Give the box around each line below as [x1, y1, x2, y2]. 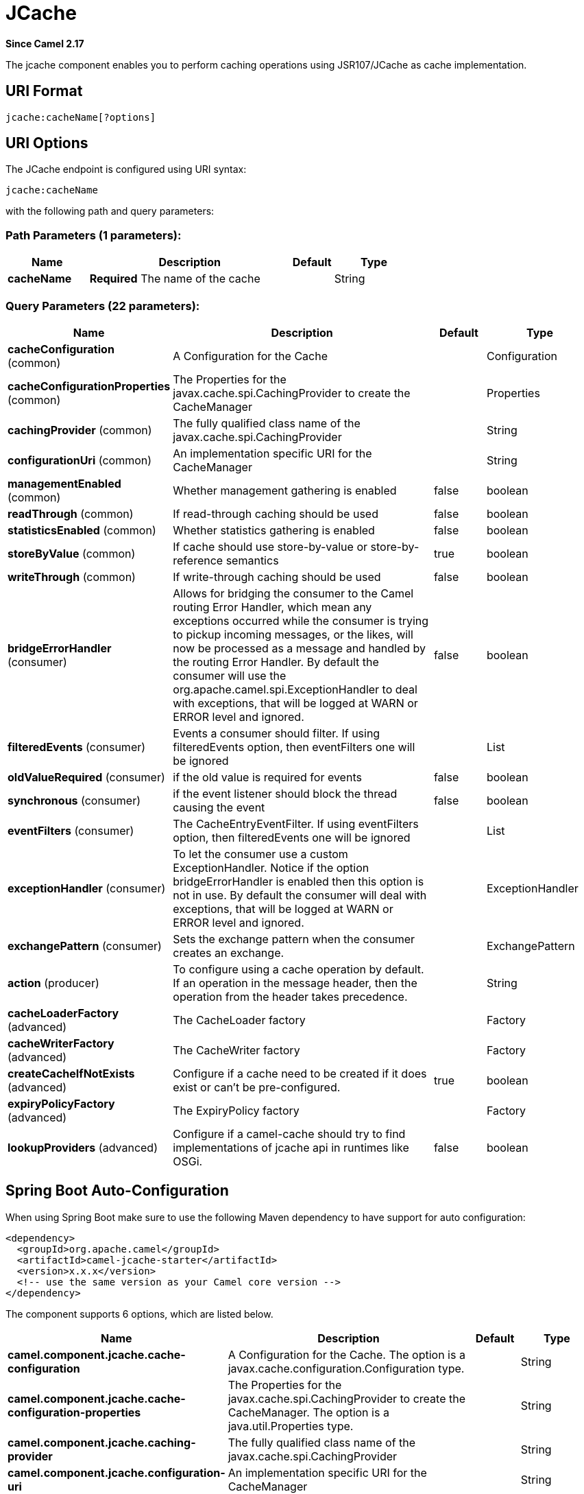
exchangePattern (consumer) [8, 938, 162, 953]
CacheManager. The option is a [228, 1405, 389, 1419]
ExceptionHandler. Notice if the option [173, 860, 369, 875]
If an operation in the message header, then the [173, 975, 417, 990]
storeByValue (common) [8, 546, 136, 560]
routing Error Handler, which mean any [173, 600, 372, 614]
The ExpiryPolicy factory [173, 1103, 300, 1117]
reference [173, 553, 223, 567]
